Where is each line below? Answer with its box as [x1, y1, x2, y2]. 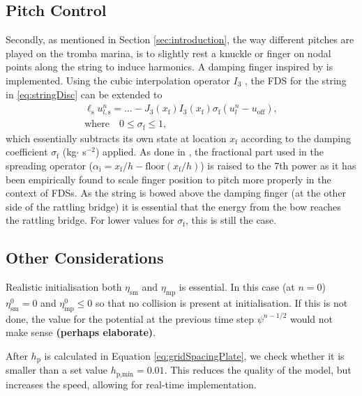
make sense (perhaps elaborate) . [6, 325, 156, 340]
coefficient [6, 144, 48, 159]
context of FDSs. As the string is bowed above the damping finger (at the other [6, 185, 347, 200]
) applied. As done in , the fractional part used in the [96, 144, 324, 159]
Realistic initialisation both [6, 280, 122, 294]
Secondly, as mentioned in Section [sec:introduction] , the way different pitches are [6, 32, 354, 47]
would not [289, 311, 333, 326]
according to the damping [241, 130, 351, 145]
